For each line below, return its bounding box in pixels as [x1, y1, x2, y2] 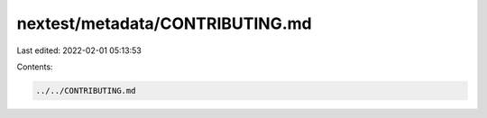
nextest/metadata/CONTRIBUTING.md [16, 14, 313, 33]
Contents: [16, 61, 53, 72]
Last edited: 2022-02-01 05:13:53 [16, 45, 142, 56]
